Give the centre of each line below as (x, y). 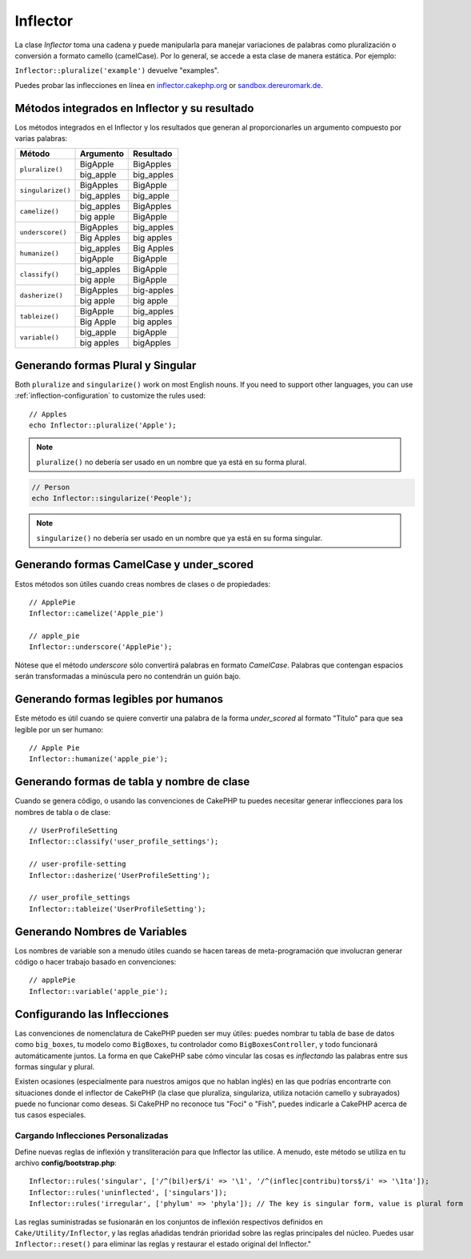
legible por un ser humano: (59, 729)
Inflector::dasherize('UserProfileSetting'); (120, 875)
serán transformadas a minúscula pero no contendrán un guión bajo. (128, 676)
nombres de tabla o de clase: (63, 812)
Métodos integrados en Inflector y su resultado (134, 108)
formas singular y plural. (55, 1067)
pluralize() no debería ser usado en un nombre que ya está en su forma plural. (172, 462)
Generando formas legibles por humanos (119, 699)
